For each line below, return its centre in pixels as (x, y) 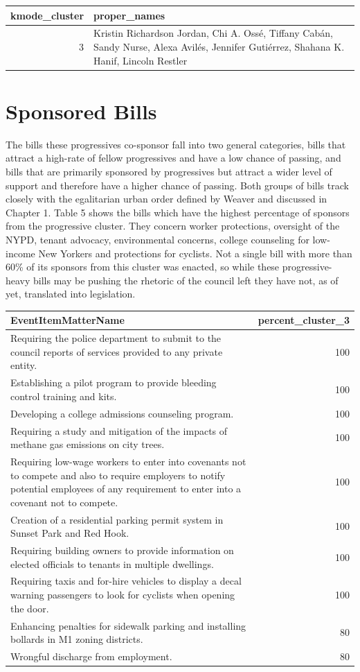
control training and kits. (64, 396)
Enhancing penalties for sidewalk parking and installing (128, 625)
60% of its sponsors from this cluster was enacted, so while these (143, 267)
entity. (24, 365)
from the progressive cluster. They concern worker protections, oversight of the (173, 226)
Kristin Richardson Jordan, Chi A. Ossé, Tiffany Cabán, (213, 33)
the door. (30, 608)
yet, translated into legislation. (71, 294)
